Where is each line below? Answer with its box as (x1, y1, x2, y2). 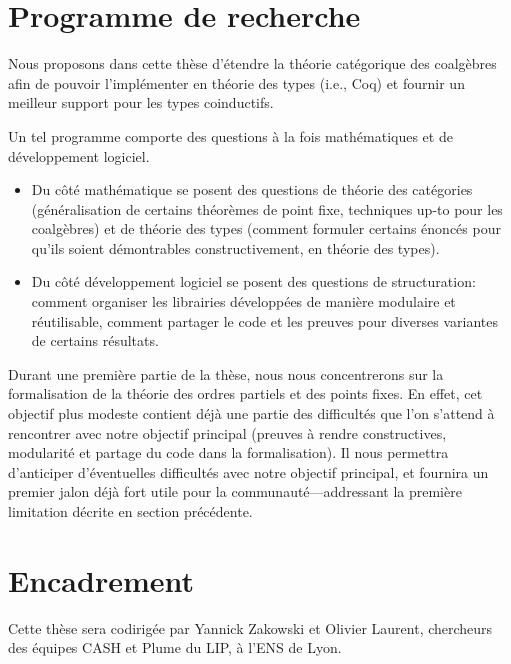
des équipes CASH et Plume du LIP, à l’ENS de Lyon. (8, 637, 342, 658)
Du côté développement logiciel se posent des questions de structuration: (31, 271, 476, 292)
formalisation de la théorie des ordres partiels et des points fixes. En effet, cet (8, 383, 483, 404)
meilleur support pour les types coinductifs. (8, 92, 274, 113)
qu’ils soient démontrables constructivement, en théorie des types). (31, 237, 440, 258)
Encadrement (8, 559, 195, 600)
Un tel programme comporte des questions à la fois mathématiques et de (8, 125, 453, 146)
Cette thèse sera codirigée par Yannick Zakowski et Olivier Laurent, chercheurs (8, 617, 493, 638)
